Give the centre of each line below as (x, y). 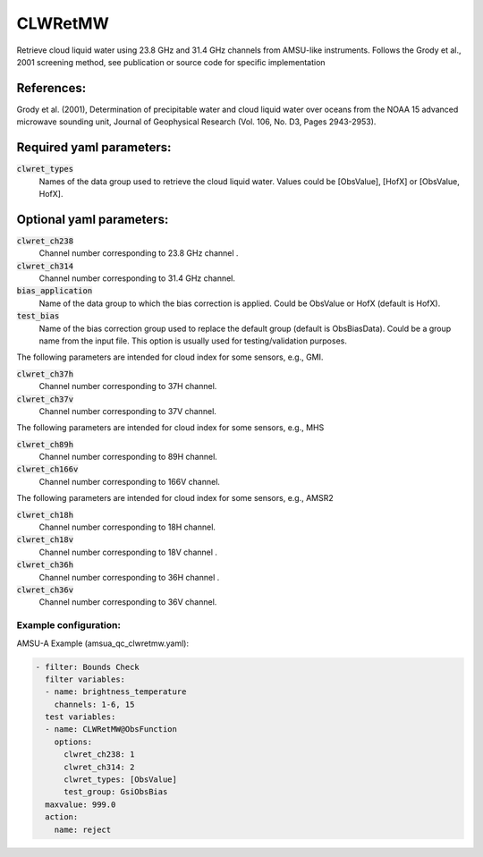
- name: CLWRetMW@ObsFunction (111, 730)
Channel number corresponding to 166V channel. (130, 481)
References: (51, 88)
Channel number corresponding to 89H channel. (128, 457)
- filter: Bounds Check (88, 667)
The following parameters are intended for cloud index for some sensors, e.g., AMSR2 (175, 498)
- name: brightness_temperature (116, 692)
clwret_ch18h (45, 515)
